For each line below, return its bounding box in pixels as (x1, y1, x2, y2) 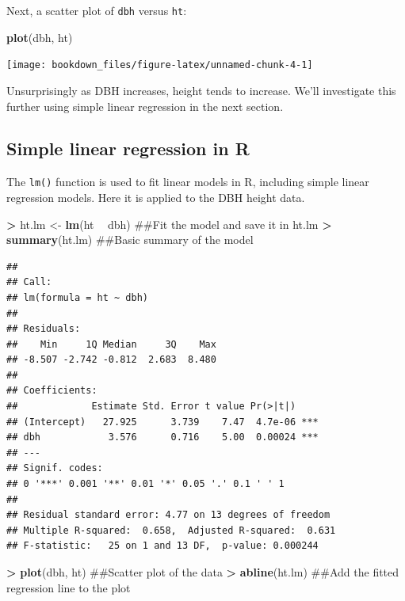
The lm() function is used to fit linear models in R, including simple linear (6, 173, 369, 190)
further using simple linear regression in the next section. (6, 97, 284, 114)
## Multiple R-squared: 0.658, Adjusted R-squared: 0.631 (6, 524, 336, 536)
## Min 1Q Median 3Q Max (6, 338, 216, 350)
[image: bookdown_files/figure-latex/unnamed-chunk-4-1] (6, 59, 313, 71)
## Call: (6, 276, 52, 288)
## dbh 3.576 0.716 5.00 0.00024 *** (6, 432, 319, 443)
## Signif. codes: (6, 462, 103, 474)
